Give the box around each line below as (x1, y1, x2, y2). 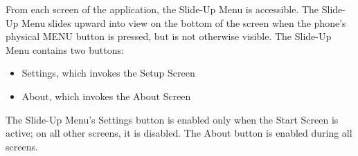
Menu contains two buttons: (6, 42, 124, 57)
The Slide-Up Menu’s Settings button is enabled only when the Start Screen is (6, 112, 339, 126)
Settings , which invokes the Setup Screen (21, 66, 195, 80)
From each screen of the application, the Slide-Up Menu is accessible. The (6, 2, 319, 16)
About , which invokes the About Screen (21, 88, 191, 103)
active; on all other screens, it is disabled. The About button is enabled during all (6, 126, 352, 140)
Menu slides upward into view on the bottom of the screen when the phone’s (21, 15, 346, 30)
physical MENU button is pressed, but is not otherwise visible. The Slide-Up (6, 29, 332, 43)
